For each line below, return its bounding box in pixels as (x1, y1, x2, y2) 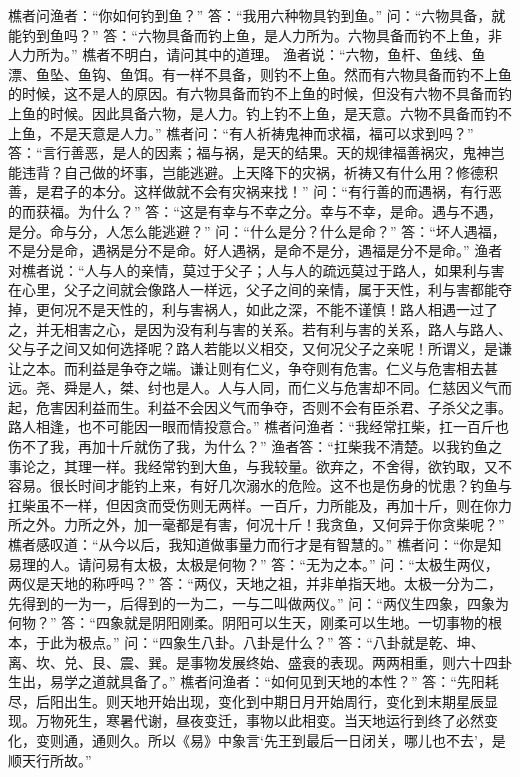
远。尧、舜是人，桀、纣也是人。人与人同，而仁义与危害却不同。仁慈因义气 (8, 377, 498, 398)
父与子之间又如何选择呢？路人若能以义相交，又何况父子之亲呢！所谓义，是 (8, 338, 498, 359)
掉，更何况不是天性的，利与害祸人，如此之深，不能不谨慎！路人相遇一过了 (8, 298, 498, 319)
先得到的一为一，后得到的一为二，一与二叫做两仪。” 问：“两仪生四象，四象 (8, 592, 495, 613)
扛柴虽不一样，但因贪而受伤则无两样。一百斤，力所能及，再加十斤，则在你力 (8, 494, 512, 515)
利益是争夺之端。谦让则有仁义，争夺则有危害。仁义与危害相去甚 (77, 357, 498, 378)
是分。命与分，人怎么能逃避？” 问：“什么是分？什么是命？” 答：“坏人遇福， (8, 220, 506, 241)
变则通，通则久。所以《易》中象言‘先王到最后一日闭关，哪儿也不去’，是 (35, 729, 506, 750)
